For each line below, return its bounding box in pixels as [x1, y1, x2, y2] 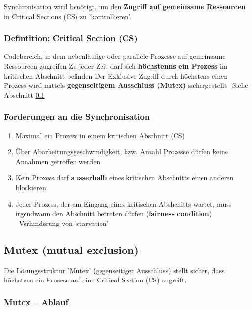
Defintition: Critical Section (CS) [4, 32, 138, 44]
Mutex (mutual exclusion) [4, 242, 139, 257]
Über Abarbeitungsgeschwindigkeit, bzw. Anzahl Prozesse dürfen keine [15, 146, 228, 157]
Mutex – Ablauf [4, 295, 69, 308]
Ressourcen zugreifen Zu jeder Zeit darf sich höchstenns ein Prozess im [4, 61, 227, 71]
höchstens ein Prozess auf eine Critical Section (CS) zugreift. [4, 275, 187, 285]
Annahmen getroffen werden [15, 156, 101, 166]
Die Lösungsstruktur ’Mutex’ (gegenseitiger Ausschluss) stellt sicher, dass [4, 265, 225, 275]
